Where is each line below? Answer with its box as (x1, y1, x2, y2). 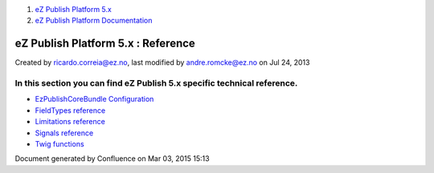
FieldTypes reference (35, 105, 106, 115)
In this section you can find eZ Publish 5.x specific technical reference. (14, 78, 298, 89)
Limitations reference (35, 117, 106, 127)
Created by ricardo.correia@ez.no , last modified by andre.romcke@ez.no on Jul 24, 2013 (14, 58, 310, 67)
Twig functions (35, 139, 84, 148)
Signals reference (35, 128, 94, 138)
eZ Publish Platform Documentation (35, 16, 153, 26)
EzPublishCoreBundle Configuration (35, 95, 154, 104)
